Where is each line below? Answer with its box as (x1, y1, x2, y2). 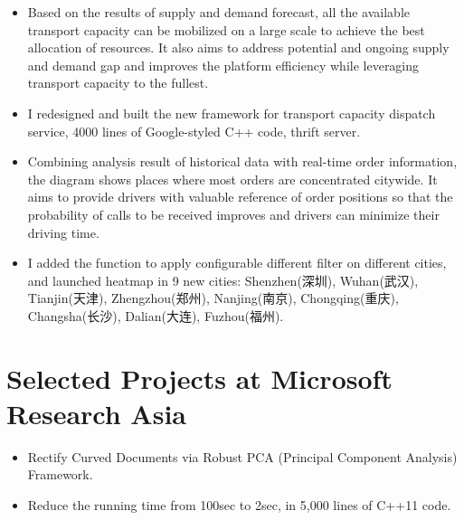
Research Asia (6, 394, 186, 431)
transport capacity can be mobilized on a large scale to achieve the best (27, 20, 425, 39)
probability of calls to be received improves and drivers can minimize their (27, 204, 440, 223)
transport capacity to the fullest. (27, 73, 209, 92)
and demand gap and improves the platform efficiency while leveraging (27, 55, 420, 74)
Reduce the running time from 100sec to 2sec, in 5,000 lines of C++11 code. (27, 496, 451, 514)
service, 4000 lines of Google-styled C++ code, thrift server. (27, 121, 361, 140)
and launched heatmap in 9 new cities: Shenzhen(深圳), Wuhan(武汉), (27, 270, 419, 289)
